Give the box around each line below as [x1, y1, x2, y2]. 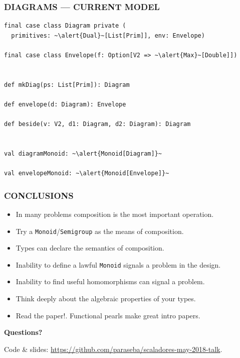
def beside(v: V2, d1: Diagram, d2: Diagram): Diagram [4, 121, 191, 128]
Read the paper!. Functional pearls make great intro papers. [16, 310, 200, 320]
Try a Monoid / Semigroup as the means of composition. [16, 225, 184, 236]
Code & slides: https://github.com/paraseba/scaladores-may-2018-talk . [4, 343, 222, 354]
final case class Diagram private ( [4, 22, 126, 30]
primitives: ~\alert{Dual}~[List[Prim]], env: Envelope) [11, 32, 205, 39]
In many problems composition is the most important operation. [16, 208, 214, 219]
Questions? [4, 327, 43, 337]
